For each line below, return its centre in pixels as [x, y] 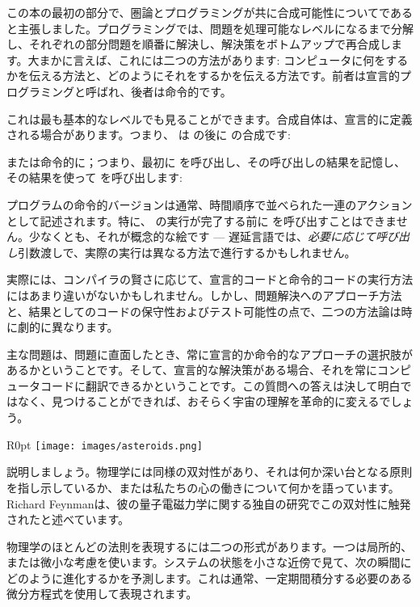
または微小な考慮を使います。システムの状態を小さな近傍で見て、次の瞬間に [209, 562]
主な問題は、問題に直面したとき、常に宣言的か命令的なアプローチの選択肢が [210, 354]
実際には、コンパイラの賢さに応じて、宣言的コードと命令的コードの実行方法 [210, 279]
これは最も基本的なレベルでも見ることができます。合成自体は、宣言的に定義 [210, 118]
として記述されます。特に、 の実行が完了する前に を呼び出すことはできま [202, 220]
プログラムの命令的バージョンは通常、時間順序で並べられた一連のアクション [210, 204]
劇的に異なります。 [68, 327]
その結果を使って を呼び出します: [94, 177]
